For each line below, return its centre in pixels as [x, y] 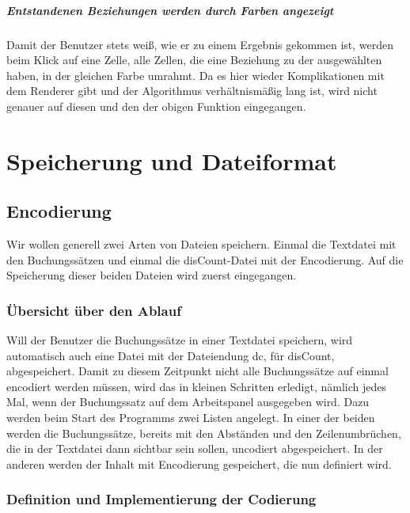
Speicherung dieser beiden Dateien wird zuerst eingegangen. [152, 275]
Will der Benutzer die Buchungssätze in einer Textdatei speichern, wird [180, 340]
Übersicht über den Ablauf [94, 310]
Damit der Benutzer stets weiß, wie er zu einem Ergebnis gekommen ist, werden [200, 44]
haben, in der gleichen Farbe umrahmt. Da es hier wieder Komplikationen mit [196, 75]
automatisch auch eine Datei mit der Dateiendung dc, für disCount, [171, 355]
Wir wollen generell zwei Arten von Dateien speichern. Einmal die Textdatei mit [201, 244]
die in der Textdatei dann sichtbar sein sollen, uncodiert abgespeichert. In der [195, 448]
